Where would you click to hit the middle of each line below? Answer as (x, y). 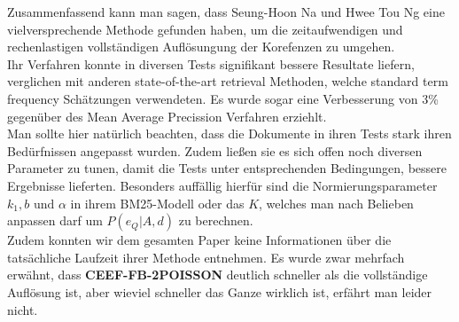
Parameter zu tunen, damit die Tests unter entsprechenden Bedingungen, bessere (227, 168)
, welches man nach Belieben (336, 203)
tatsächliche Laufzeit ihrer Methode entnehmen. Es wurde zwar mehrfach (206, 257)
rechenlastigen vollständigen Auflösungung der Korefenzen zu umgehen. (201, 47)
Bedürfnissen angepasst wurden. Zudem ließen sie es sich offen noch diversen (215, 150)
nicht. (23, 309)
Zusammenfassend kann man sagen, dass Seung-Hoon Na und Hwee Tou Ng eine (226, 12)
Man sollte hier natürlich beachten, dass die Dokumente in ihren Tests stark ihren (229, 134)
